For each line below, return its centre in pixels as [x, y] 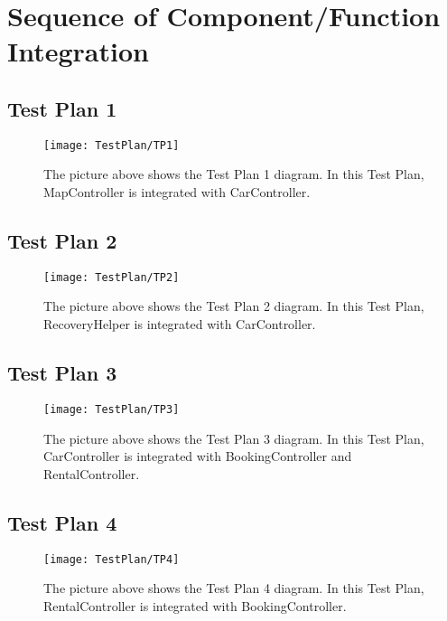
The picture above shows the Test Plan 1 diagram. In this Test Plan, [234, 174]
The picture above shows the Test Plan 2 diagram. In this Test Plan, [234, 306]
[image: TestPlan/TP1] [112, 145]
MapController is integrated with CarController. [177, 192]
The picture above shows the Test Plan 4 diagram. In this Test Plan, [234, 588]
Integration [78, 51]
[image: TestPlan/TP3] [112, 409]
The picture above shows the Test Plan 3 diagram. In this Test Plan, [234, 438]
